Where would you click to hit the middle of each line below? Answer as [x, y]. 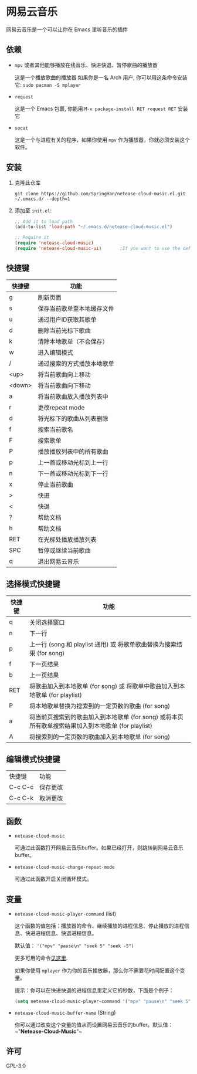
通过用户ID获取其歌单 [67, 319]
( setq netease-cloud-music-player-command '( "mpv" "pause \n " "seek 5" [103, 1001]
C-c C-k [21, 798]
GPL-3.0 [16, 1066]
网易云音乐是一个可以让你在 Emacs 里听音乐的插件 [67, 29]
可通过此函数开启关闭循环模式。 [53, 879]
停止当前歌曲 [55, 485]
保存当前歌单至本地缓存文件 [76, 309]
